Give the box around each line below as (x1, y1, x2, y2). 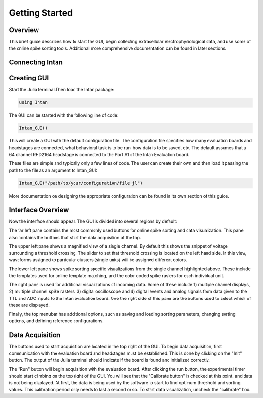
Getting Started (9, 7, 73, 18)
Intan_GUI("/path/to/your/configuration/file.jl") (19, 180, 143, 186)
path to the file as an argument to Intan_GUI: (9, 167, 97, 173)
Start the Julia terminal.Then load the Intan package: (9, 87, 114, 93)
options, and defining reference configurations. (9, 318, 104, 324)
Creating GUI (9, 74, 49, 82)
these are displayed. (9, 302, 50, 308)
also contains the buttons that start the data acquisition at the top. (9, 234, 141, 240)
